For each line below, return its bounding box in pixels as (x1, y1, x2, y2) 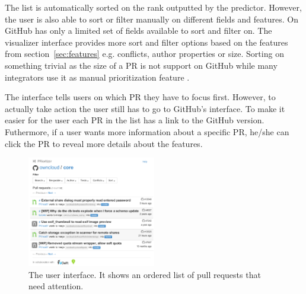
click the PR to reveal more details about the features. (5, 137, 203, 149)
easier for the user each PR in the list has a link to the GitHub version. (5, 114, 264, 126)
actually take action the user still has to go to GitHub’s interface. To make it (5, 102, 285, 114)
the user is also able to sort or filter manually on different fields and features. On (5, 12, 298, 25)
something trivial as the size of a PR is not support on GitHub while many (5, 59, 278, 71)
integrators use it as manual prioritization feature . (5, 71, 190, 83)
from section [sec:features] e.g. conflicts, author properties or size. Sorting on (5, 47, 284, 60)
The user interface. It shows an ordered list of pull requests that (28, 268, 261, 280)
